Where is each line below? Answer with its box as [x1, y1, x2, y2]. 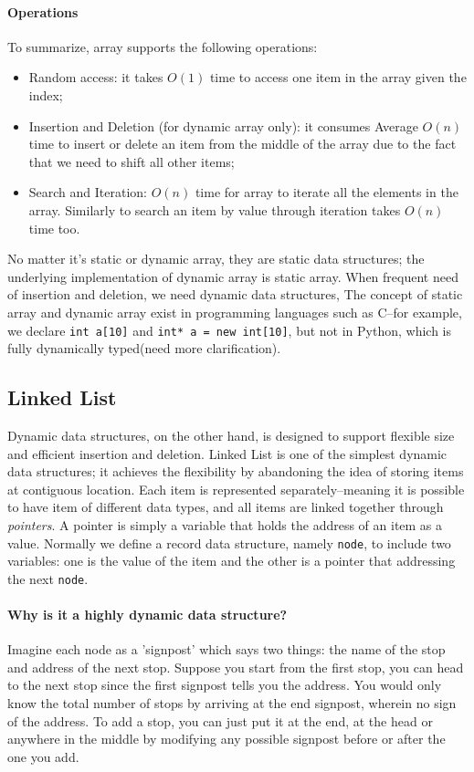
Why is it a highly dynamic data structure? [7, 605, 288, 624]
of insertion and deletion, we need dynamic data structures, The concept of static [7, 285, 463, 304]
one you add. [7, 746, 79, 766]
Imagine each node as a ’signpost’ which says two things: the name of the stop [7, 640, 446, 659]
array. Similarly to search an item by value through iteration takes [28, 200, 401, 219]
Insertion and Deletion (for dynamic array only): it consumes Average [28, 116, 418, 135]
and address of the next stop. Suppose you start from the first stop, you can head [7, 657, 464, 676]
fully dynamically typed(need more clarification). [7, 339, 281, 358]
